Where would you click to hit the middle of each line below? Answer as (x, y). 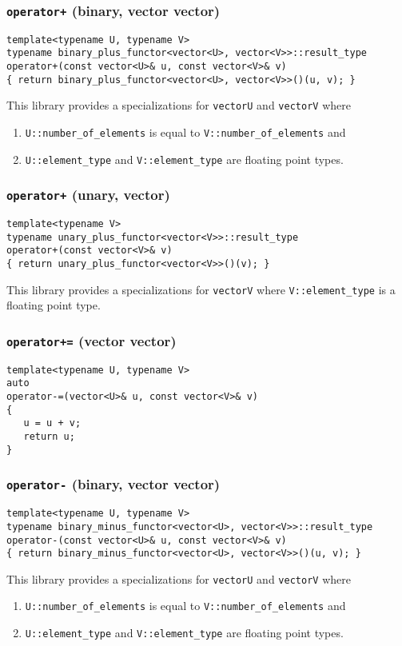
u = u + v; (52, 423)
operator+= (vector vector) (92, 340)
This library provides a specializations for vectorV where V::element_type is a (201, 289)
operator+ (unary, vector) (88, 195)
